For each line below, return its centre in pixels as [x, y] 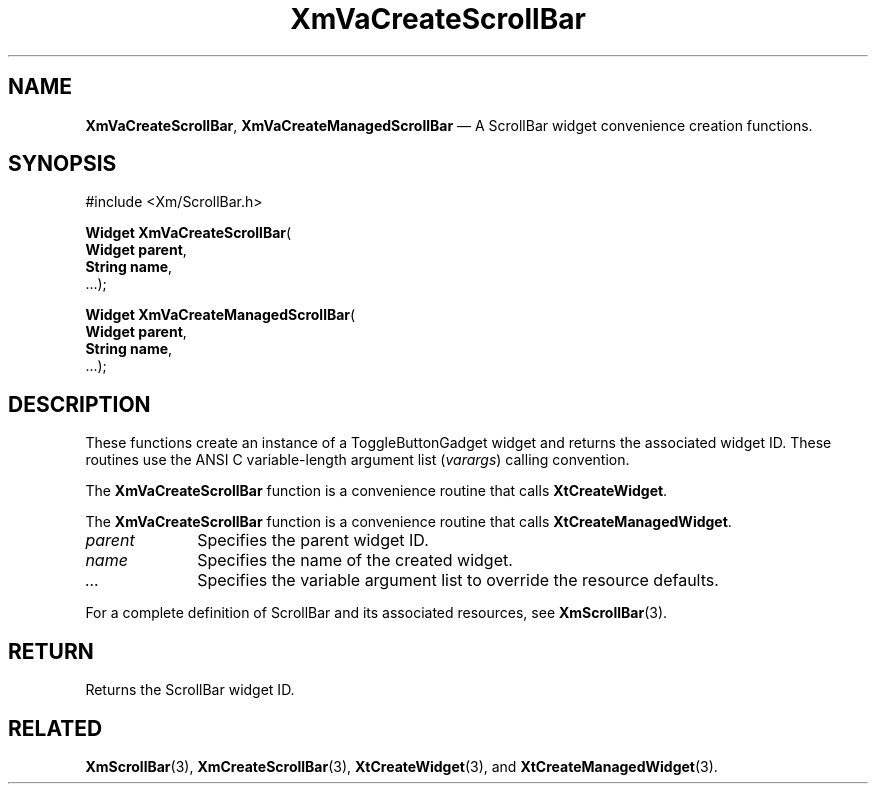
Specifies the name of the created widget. [355, 560]
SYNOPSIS [62, 164]
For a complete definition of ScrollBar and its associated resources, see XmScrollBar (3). [376, 613]
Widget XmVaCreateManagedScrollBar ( [220, 315]
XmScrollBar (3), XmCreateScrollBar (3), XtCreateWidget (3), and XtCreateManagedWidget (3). [401, 766]
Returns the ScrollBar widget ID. [190, 690]
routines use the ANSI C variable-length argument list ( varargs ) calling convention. [357, 460]
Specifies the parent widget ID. [313, 540]
